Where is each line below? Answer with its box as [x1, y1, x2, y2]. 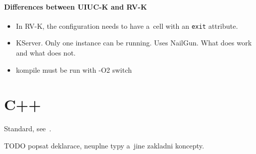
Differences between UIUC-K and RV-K [4, 1, 147, 12]
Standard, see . [4, 123, 52, 134]
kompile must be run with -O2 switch [16, 64, 132, 75]
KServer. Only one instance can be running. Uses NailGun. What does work [16, 37, 252, 48]
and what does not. [16, 47, 76, 58]
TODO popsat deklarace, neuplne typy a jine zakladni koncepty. [4, 140, 204, 150]
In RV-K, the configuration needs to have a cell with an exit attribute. [16, 20, 238, 31]
